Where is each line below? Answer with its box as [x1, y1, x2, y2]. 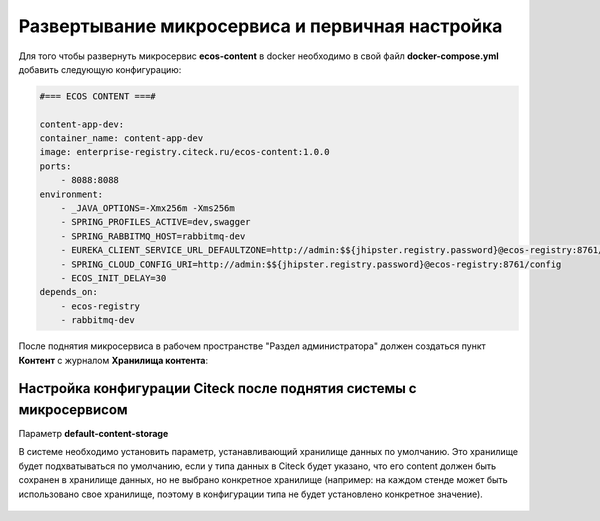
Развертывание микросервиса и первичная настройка [18, 15, 503, 37]
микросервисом [18, 401, 129, 418]
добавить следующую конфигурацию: [18, 63, 182, 75]
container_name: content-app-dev [39, 133, 204, 144]
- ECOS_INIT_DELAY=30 [60, 273, 167, 284]
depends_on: [39, 286, 99, 298]
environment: [39, 188, 104, 200]
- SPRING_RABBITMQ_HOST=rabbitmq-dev [60, 230, 246, 242]
